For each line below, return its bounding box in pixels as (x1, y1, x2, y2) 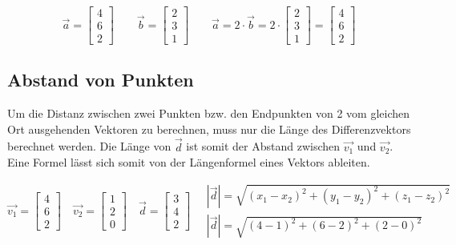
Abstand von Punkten (7, 67, 194, 92)
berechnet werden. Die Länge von (7, 138, 172, 155)
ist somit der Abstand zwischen (186, 138, 341, 155)
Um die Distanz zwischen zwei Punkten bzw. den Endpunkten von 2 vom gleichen (7, 105, 410, 122)
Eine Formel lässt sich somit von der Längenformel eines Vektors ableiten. (7, 154, 370, 171)
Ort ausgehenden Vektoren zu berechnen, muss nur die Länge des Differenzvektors (7, 120, 411, 137)
